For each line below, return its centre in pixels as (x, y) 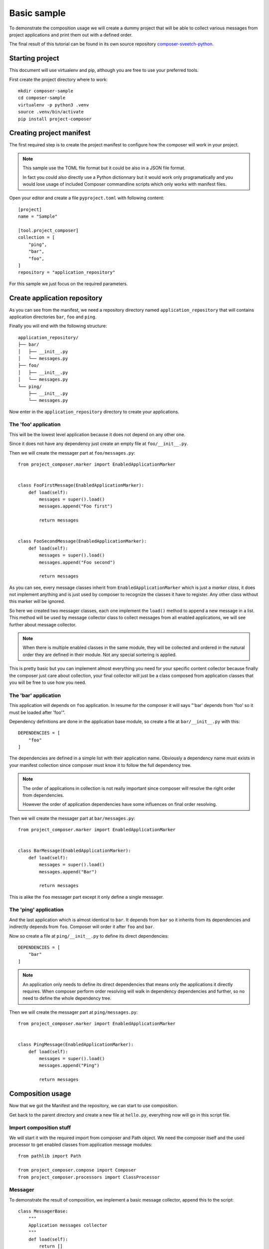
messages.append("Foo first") (76, 506)
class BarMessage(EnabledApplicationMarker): (75, 851)
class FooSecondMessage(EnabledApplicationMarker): (82, 541)
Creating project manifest (50, 133)
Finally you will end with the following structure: (58, 326)
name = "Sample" (38, 217)
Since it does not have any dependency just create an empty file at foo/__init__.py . (99, 444)
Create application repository (56, 298)
